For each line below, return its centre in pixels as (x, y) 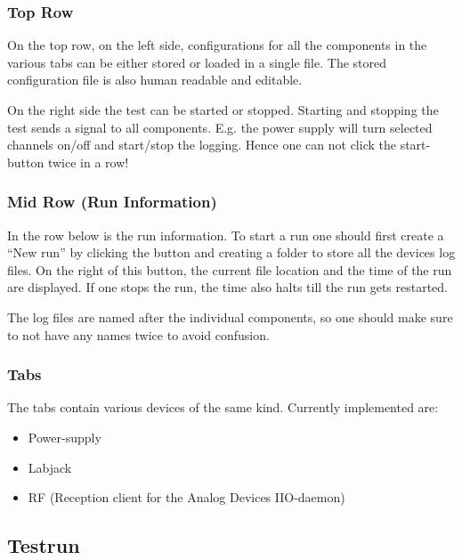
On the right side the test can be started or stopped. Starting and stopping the (223, 110)
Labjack (50, 467)
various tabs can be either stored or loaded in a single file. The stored (197, 62)
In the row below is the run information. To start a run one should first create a (226, 235)
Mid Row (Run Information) (112, 202)
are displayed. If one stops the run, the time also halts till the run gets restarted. (227, 287)
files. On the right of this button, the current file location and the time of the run (230, 269)
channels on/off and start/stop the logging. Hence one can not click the (202, 145)
